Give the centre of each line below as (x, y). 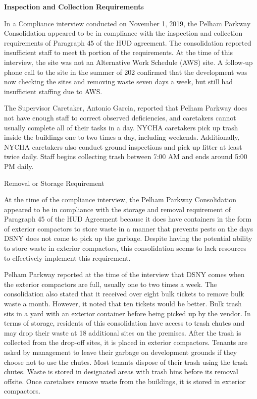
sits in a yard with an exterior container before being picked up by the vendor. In (128, 313)
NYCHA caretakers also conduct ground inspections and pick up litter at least (123, 146)
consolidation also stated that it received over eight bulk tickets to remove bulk (124, 294)
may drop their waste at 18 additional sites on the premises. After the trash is (123, 332)
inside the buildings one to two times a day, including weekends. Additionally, (122, 137)
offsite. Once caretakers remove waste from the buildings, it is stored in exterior (125, 381)
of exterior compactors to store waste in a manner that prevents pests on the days (128, 228)
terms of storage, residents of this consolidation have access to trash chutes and (124, 323)
